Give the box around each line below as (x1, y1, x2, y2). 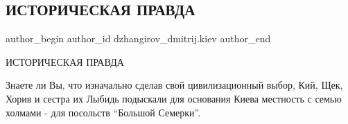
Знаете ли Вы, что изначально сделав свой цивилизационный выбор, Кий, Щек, (6, 78, 343, 92)
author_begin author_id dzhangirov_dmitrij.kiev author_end (6, 31, 271, 46)
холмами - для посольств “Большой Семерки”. (6, 105, 201, 119)
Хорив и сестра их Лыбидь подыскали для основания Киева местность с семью (6, 91, 342, 105)
